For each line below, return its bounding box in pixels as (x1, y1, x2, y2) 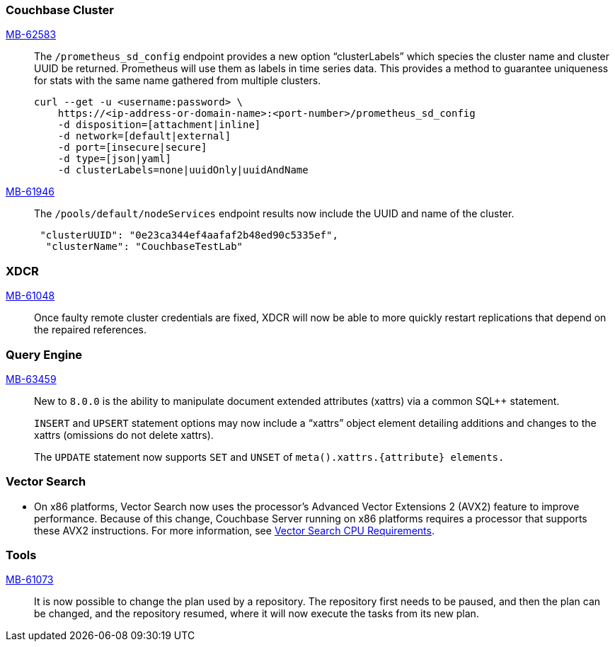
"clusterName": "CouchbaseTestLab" (45, 241, 243, 253)
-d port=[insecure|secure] (57, 142, 207, 154)
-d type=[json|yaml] (57, 153, 171, 165)
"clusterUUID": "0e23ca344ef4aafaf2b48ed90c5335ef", (40, 229, 338, 241)
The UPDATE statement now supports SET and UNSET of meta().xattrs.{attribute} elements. (34, 450, 505, 463)
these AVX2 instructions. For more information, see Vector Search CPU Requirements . (34, 524, 435, 537)
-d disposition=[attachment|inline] (57, 119, 261, 131)
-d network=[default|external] (57, 130, 231, 142)
